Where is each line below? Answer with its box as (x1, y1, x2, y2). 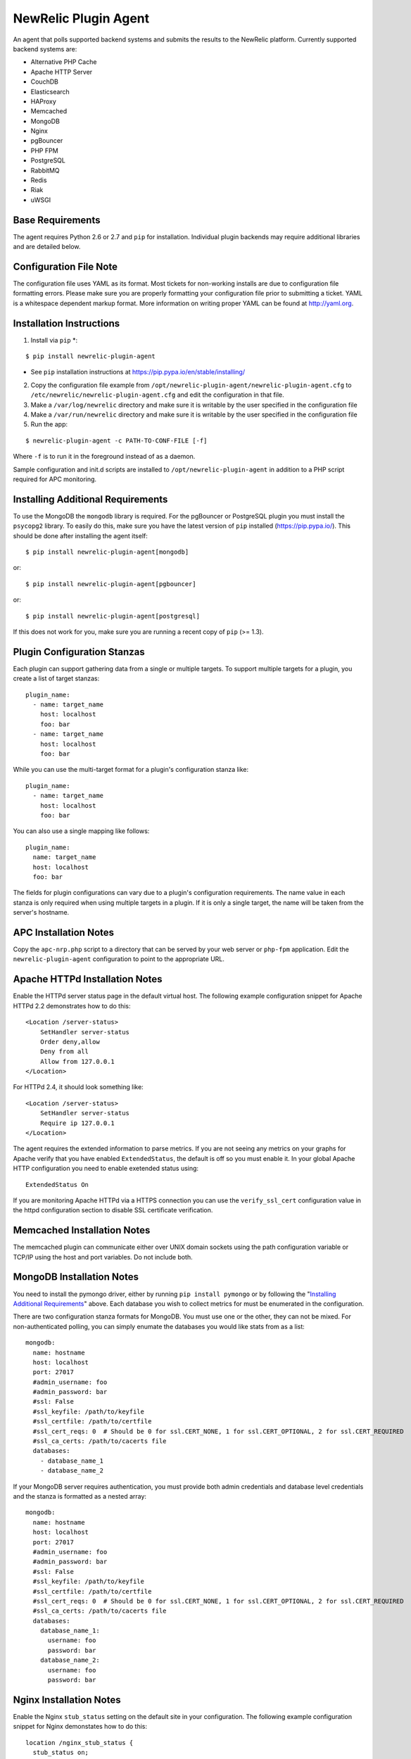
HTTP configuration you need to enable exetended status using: (13, 1164, 199, 1173)
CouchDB (30, 77, 59, 86)
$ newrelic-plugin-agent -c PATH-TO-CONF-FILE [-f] (25, 436, 208, 445)
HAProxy (30, 97, 56, 106)
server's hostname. (13, 908, 70, 917)
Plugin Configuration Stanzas (13, 646, 145, 658)
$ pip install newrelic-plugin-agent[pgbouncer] (25, 580, 196, 588)
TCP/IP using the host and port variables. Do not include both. (13, 1252, 193, 1261)
